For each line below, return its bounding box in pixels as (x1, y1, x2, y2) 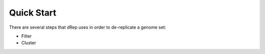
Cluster (21, 40, 36, 46)
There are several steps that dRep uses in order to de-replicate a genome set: (9, 24, 166, 30)
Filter (21, 33, 32, 39)
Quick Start (9, 7, 56, 18)
